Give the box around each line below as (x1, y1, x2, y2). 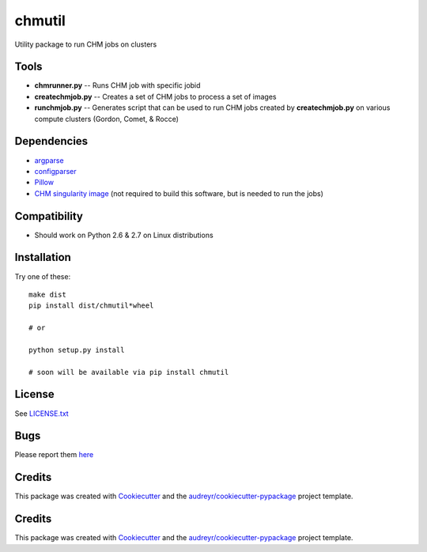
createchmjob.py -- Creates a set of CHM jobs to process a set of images (34, 92, 277, 101)
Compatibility (14, 210, 83, 223)
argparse (34, 155, 64, 165)
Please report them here (14, 450, 94, 459)
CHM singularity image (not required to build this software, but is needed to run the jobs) (34, 188, 324, 198)
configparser (34, 166, 77, 176)
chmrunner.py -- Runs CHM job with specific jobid (34, 81, 201, 90)
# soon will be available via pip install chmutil (28, 368, 229, 376)
